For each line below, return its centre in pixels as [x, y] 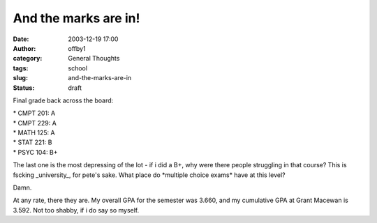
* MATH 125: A [34, 133]
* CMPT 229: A [35, 123]
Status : [24, 88]
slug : [20, 78]
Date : [21, 39]
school [77, 68]
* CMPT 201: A [34, 113]
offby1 [77, 48]
